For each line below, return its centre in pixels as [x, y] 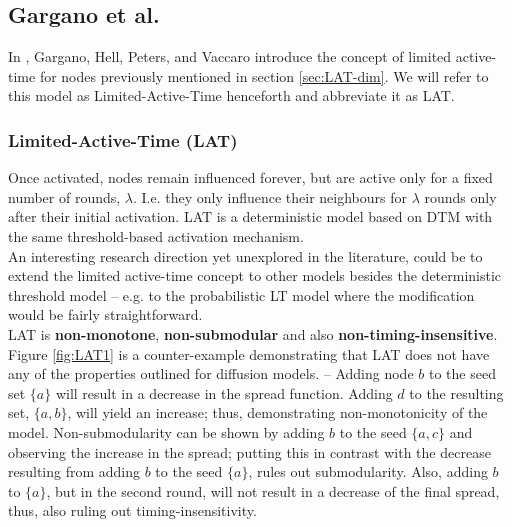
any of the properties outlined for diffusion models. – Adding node [211, 373]
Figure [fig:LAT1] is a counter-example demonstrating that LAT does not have [249, 353]
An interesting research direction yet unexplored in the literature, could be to [245, 255]
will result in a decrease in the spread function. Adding [224, 392]
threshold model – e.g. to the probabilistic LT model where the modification [241, 294]
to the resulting [456, 392]
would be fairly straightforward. [105, 314]
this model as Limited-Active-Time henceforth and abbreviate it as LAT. [231, 95]
